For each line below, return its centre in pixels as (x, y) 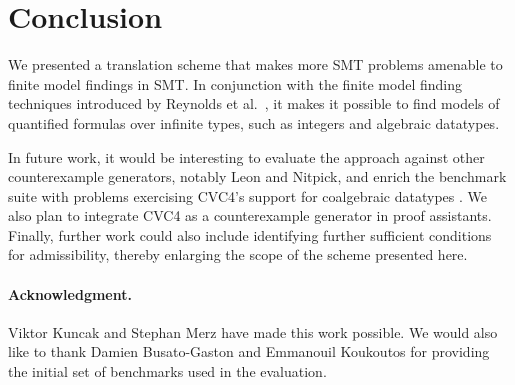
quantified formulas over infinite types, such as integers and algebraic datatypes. (254, 122)
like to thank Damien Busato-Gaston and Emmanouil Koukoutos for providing (249, 351)
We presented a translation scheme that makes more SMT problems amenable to (255, 64)
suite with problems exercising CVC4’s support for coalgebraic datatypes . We (247, 195)
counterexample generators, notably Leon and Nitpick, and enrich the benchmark (257, 176)
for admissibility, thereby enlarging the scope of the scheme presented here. (238, 254)
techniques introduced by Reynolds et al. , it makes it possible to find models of (254, 103)
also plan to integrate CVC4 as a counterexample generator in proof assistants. (250, 215)
